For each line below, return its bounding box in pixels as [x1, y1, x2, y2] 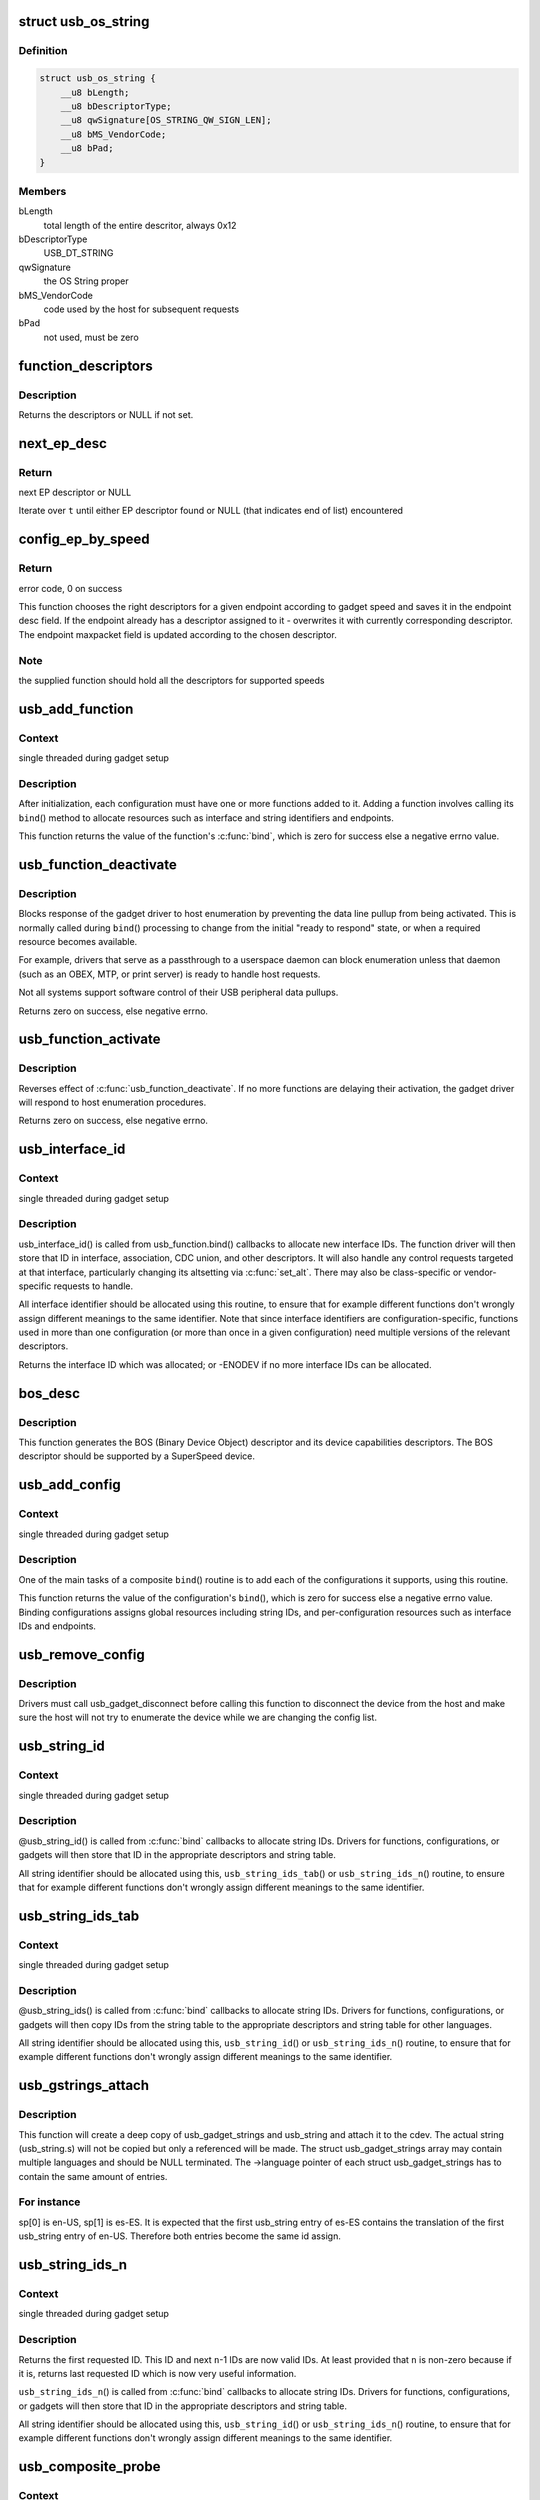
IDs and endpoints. [18, 1620, 97, 1632]
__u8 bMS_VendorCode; [60, 128, 167, 140]
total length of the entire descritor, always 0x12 [43, 219, 237, 231]
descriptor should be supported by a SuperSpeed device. [18, 1450, 255, 1462]
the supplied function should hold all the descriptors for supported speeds [18, 674, 325, 686]
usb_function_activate [18, 1031, 161, 1048]
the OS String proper [43, 275, 129, 287]
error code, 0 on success [18, 582, 123, 594]
